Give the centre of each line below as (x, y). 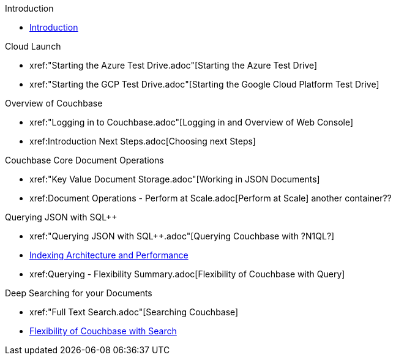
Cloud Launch (33, 46)
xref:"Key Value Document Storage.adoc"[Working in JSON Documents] (175, 179)
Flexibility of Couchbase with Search (103, 331)
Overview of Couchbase (54, 103)
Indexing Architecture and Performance (109, 255)
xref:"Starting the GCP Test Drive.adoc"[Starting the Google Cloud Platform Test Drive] (204, 84)
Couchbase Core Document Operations (84, 160)
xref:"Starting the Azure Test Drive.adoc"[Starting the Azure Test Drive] (174, 65)
